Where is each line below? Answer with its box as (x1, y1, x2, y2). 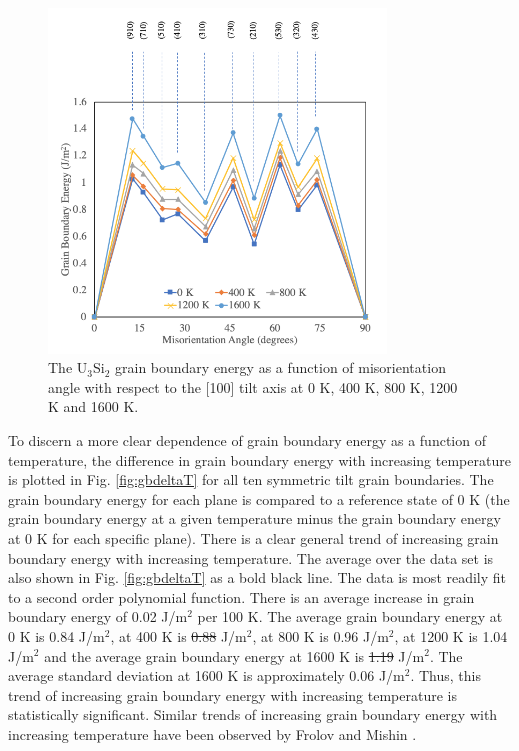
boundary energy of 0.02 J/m (8, 606, 188, 627)
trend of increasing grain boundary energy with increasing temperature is (8, 684, 457, 705)
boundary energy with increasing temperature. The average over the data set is (8, 547, 494, 568)
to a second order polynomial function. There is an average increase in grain (8, 586, 475, 607)
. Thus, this (410, 665, 481, 686)
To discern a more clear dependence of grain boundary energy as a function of (8, 430, 486, 450)
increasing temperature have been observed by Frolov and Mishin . (8, 723, 417, 744)
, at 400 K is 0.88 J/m (110, 625, 247, 646)
